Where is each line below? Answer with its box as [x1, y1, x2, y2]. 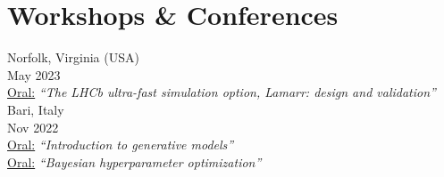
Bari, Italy [7, 100, 64, 118]
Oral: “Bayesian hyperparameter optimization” [7, 152, 262, 171]
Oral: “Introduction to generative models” [7, 135, 234, 154]
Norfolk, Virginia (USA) [7, 48, 139, 67]
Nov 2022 [7, 117, 59, 136]
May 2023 [7, 65, 61, 84]
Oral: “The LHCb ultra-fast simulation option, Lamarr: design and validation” [7, 83, 436, 101]
